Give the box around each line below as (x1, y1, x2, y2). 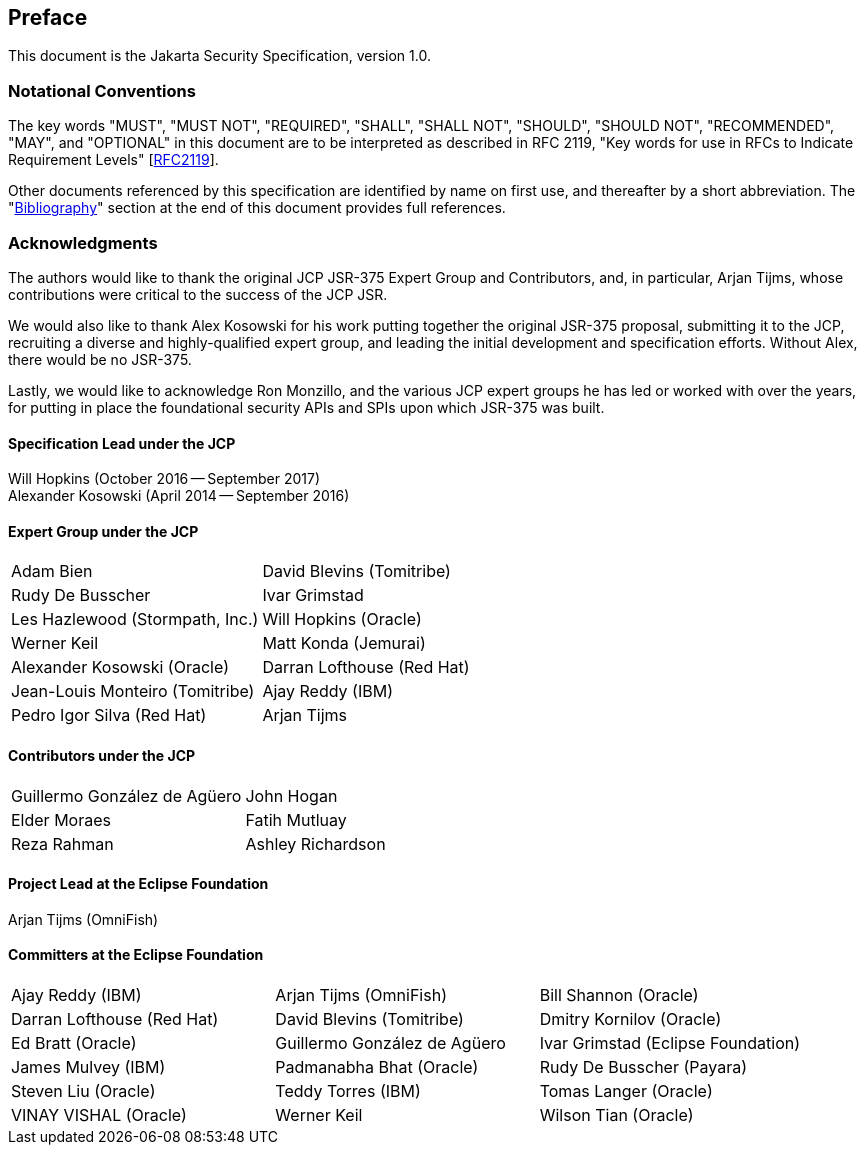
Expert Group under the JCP (8, 522, 199, 540)
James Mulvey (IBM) (11, 1057, 166, 1078)
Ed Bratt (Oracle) (11, 1033, 137, 1054)
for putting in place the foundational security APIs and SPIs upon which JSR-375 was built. (8, 398, 605, 416)
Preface (8, 5, 88, 30)
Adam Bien (11, 561, 93, 582)
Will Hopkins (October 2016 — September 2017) (8, 470, 320, 488)
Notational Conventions (8, 80, 196, 101)
